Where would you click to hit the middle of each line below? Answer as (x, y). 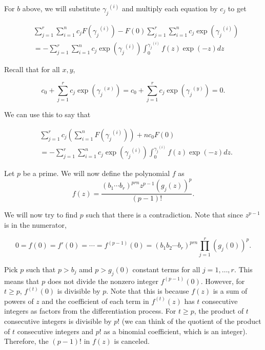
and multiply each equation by (170, 8)
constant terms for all (166, 269)
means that (22, 281)
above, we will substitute (61, 8)
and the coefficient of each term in (95, 301)
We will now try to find (41, 215)
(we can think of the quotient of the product (191, 321)
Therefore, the (26, 341)
